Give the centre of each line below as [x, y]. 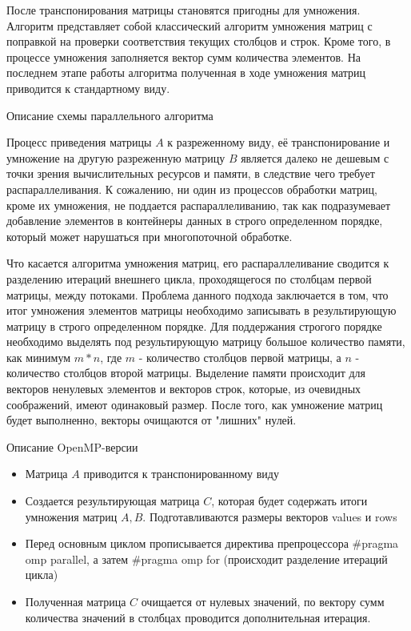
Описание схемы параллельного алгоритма [110, 115]
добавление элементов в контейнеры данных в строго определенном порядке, [195, 221]
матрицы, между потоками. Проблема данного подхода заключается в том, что [198, 294]
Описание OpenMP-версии [72, 446]
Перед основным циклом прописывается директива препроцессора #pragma [212, 543]
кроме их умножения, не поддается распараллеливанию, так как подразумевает [199, 205]
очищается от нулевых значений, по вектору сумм [263, 601]
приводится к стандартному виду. [88, 88]
